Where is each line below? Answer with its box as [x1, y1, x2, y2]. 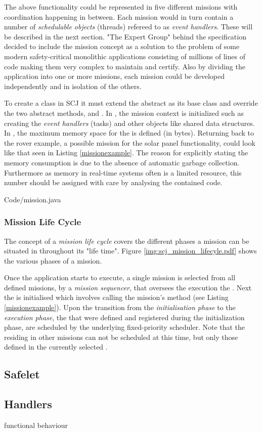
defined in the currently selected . [4, 341, 108, 352]
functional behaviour [4, 420, 68, 430]
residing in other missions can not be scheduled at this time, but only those [4, 331, 238, 342]
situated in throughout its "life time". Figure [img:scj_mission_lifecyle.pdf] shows [4, 245, 257, 256]
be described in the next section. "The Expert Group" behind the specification [4, 31, 246, 41]
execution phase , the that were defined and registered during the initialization [4, 312, 245, 322]
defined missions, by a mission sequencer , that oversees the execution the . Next [4, 282, 252, 292]
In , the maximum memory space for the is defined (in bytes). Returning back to [4, 127, 254, 138]
